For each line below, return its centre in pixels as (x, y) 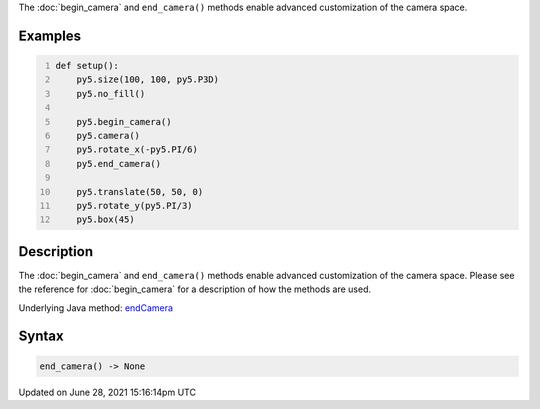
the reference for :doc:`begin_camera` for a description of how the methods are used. (195, 289)
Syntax (41, 336)
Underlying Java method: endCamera (96, 307)
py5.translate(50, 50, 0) (140, 191)
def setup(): (87, 65)
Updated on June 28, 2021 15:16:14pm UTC (107, 392)
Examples (50, 35)
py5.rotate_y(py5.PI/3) (135, 205)
